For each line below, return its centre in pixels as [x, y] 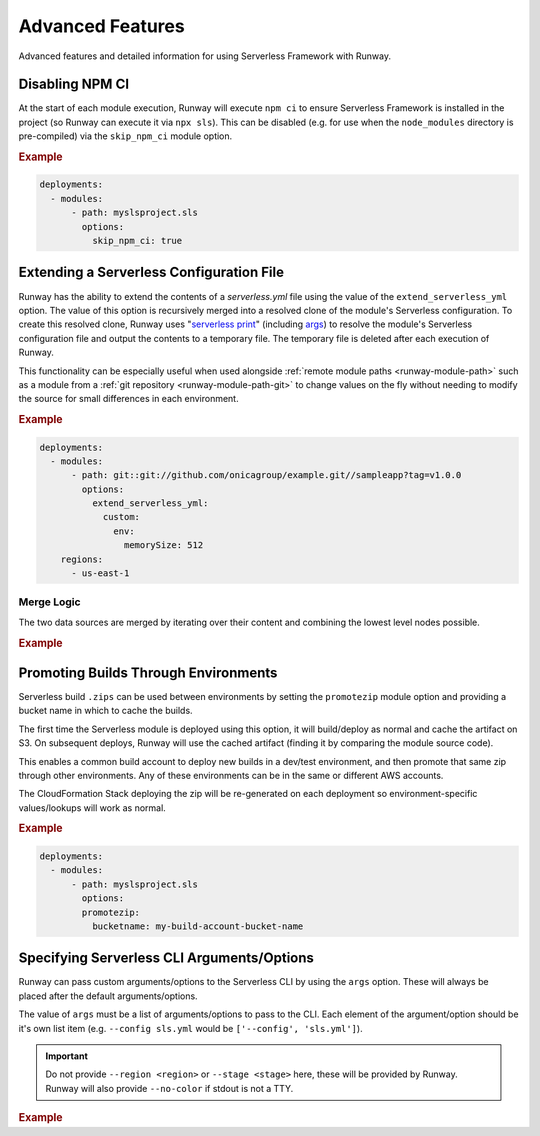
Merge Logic [49, 602]
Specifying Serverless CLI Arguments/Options [166, 958]
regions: [82, 559]
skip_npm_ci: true [137, 241]
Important [67, 1056]
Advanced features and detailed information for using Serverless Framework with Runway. [205, 56]
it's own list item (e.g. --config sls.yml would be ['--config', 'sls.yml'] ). [191, 1028]
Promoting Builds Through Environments [148, 672]
